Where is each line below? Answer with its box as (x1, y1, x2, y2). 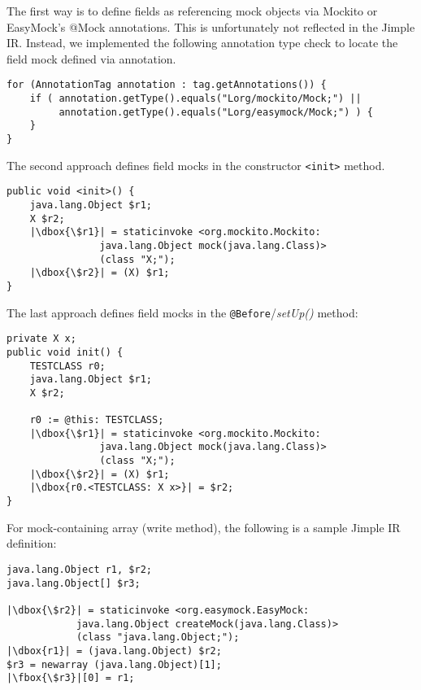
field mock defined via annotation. (7, 50, 176, 67)
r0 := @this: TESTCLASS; (29, 414, 164, 426)
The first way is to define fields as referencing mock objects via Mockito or (7, 2, 378, 19)
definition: (7, 535, 57, 552)
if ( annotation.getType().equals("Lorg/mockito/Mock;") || (29, 93, 362, 105)
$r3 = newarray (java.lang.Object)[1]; (7, 658, 222, 670)
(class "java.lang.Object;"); (76, 631, 240, 644)
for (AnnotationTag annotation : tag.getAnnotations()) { (7, 79, 327, 91)
